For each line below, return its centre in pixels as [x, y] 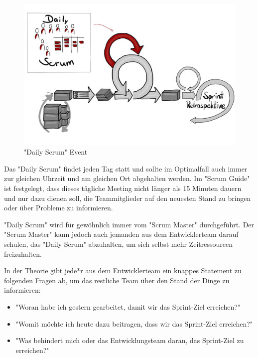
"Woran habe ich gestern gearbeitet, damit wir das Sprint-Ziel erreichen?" [128, 306]
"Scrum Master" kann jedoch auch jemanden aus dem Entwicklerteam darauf [121, 234]
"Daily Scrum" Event [56, 152]
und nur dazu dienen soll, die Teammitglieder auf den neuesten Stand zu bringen [128, 198]
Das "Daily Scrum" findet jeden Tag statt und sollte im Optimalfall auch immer [126, 168]
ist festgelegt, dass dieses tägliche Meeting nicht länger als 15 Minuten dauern [123, 188]
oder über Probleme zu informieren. [59, 208]
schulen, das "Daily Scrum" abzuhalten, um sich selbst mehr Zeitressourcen [118, 244]
